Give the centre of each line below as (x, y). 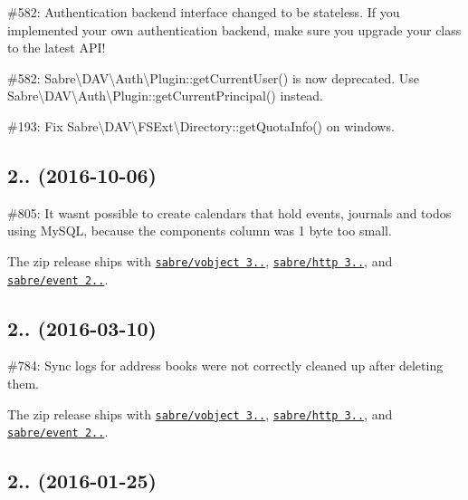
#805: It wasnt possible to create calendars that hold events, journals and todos (229, 212)
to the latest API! (57, 48)
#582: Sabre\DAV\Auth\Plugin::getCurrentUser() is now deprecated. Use (214, 77)
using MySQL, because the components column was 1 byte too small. (200, 231)
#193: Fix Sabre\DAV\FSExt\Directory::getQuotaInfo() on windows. (201, 125)
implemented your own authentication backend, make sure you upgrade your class (234, 29)
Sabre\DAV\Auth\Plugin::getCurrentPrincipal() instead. (165, 96)
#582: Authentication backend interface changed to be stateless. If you (204, 12)
